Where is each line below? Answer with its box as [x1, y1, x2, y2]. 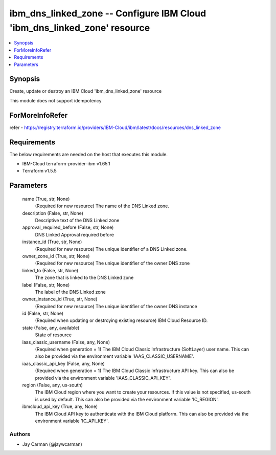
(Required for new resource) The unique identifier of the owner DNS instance [35, 303, 198, 309]
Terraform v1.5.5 [22, 168, 57, 174]
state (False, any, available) [22, 324, 80, 331]
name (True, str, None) [22, 196, 70, 202]
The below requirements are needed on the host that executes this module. [9, 151, 168, 157]
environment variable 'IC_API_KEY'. [35, 418, 109, 424]
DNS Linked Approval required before [35, 231, 114, 237]
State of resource [35, 332, 72, 338]
